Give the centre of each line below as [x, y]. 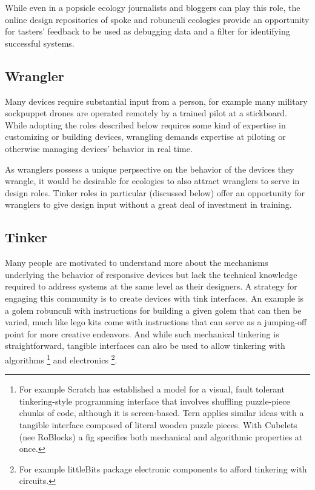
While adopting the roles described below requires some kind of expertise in [145, 124]
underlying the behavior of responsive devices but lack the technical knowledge [151, 274]
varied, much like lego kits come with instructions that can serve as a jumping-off [156, 322]
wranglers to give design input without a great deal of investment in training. [148, 204]
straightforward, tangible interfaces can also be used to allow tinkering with [145, 346]
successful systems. [40, 43]
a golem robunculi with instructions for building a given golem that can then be [153, 310]
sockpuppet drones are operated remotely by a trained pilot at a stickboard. [146, 113]
